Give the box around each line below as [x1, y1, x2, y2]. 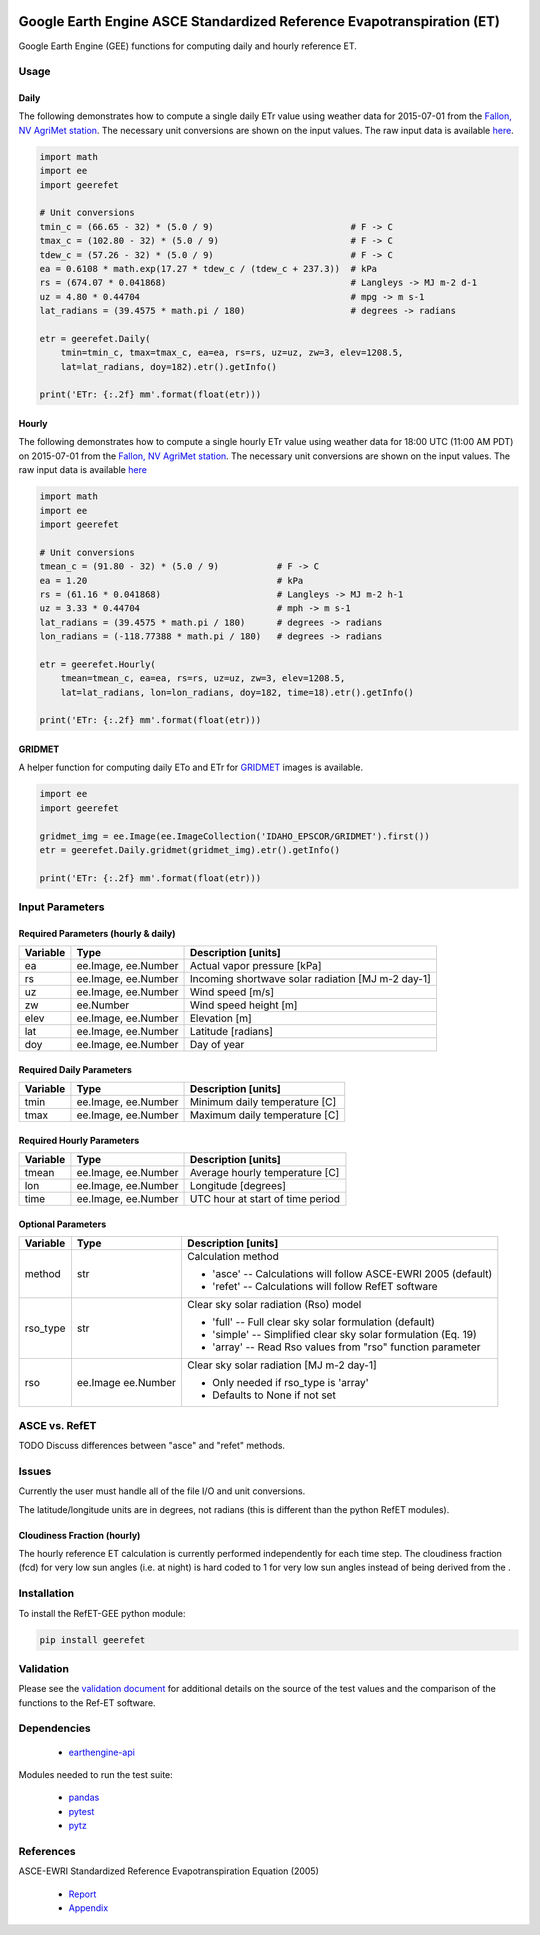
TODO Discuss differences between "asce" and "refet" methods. [18, 1440, 285, 1452]
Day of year [189, 1038, 245, 1052]
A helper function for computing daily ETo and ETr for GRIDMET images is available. [18, 761, 364, 774]
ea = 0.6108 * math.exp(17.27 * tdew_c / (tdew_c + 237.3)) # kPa [39, 263, 378, 274]
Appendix [68, 1902, 109, 1914]
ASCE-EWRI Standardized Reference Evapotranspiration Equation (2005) [18, 1865, 320, 1877]
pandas [68, 1791, 100, 1804]
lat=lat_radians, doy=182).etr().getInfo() [60, 361, 277, 372]
